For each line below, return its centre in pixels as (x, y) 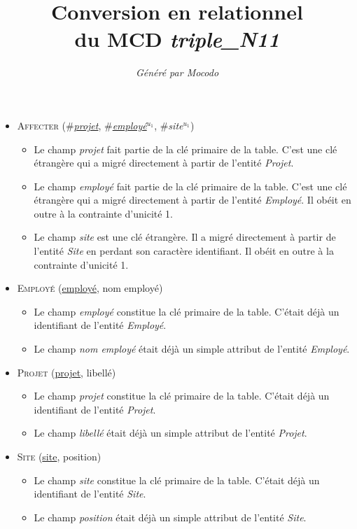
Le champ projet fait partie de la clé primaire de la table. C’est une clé (185, 149)
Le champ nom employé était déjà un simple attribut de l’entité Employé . (192, 349)
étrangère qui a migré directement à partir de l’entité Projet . (164, 163)
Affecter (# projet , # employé (82, 125)
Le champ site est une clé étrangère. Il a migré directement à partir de (185, 237)
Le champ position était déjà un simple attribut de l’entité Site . (170, 517)
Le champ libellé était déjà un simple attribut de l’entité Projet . (170, 433)
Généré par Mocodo (177, 72)
